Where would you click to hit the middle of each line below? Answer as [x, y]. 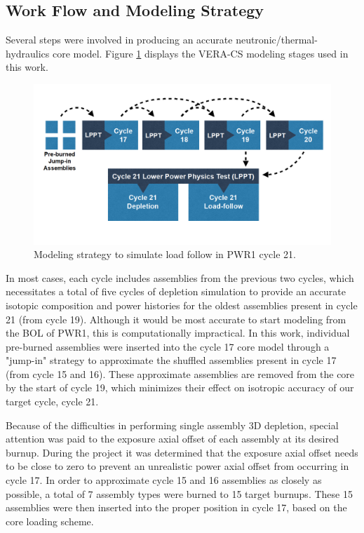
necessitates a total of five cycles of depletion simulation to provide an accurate [176, 291]
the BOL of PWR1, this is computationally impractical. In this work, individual [178, 333]
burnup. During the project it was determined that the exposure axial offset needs [182, 452]
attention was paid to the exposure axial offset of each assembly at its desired [173, 439]
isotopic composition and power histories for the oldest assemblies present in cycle [182, 305]
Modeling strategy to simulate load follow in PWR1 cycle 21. [165, 254]
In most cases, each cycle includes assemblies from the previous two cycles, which [180, 277]
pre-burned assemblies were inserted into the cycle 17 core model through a [168, 346]
